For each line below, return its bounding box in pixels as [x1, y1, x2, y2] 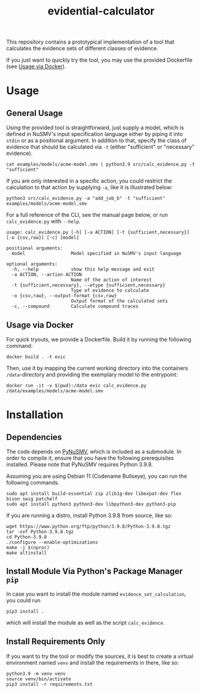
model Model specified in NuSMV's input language [11, 251, 182, 257]
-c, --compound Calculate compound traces [11, 303, 138, 309]
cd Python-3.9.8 [6, 534, 47, 540]
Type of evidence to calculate [70, 288, 149, 294]
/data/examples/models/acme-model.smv [6, 388, 104, 394]
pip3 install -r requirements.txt [6, 681, 93, 687]
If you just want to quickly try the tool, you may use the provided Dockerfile [6, 56, 193, 64]
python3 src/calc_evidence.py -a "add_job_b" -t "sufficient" [6, 195, 165, 202]
